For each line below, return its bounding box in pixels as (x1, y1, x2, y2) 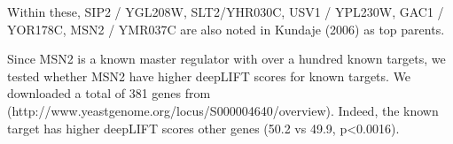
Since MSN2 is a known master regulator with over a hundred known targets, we (7, 49, 446, 68)
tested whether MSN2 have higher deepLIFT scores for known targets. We (7, 66, 411, 85)
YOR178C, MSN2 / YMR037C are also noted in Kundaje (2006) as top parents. (7, 19, 445, 38)
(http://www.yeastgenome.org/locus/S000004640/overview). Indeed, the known (7, 101, 439, 119)
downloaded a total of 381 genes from (7, 84, 211, 102)
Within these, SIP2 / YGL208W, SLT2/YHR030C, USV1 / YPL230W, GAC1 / (7, 3, 444, 20)
